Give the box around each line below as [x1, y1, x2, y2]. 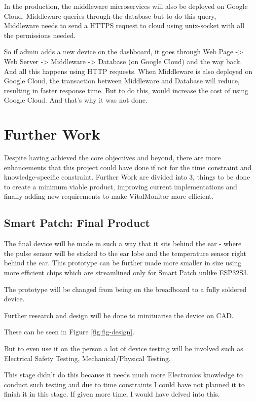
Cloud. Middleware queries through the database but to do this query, [4, 10, 216, 21]
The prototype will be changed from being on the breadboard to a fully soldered [4, 284, 247, 294]
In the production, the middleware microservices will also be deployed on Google [4, 1, 248, 11]
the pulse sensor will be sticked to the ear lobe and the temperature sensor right [4, 248, 247, 258]
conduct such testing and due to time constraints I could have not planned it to [4, 379, 245, 389]
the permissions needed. [4, 30, 76, 40]
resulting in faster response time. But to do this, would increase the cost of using [4, 85, 249, 95]
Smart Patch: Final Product [4, 215, 150, 230]
